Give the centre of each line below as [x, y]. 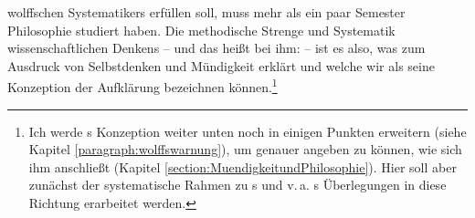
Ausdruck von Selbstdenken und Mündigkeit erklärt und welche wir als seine [221, 65]
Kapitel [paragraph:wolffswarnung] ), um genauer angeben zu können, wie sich [245, 149]
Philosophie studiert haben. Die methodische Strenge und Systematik [201, 30]
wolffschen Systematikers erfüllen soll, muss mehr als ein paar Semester [206, 12]
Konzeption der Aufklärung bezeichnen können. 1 [142, 86]
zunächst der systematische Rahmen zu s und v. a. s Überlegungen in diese [237, 185]
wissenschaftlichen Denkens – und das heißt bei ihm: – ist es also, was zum [216, 48]
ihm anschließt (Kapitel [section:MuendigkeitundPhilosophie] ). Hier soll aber [243, 166]
